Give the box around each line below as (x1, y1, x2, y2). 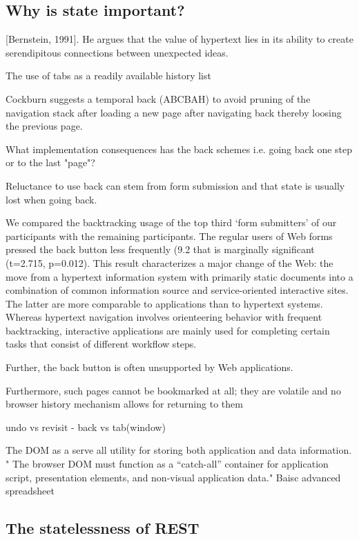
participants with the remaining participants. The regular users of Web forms (6, 228, 333, 243)
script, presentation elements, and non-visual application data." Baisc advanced (6, 470, 341, 484)
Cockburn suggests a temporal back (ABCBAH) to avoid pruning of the (6, 91, 311, 106)
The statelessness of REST (6, 517, 200, 539)
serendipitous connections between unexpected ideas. (6, 45, 229, 59)
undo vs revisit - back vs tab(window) (6, 419, 166, 434)
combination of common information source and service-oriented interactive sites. (6, 283, 349, 297)
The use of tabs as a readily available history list (6, 68, 211, 83)
